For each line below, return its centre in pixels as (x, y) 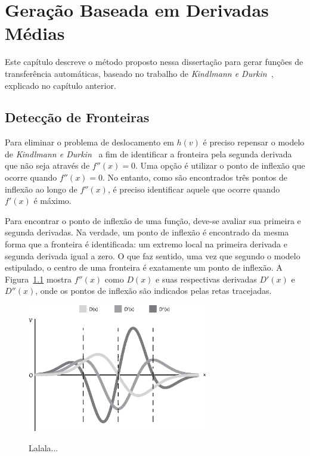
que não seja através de (47, 165)
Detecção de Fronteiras (77, 117)
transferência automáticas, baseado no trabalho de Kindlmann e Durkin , (139, 73)
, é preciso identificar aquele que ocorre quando (194, 189)
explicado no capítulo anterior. (61, 85)
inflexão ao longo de (41, 189)
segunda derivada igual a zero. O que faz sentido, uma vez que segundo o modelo (153, 255)
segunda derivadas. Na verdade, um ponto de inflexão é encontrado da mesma (147, 232)
